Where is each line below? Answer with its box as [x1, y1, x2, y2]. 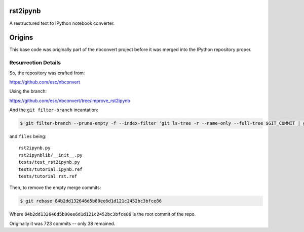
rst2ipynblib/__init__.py [18, 152, 83, 158]
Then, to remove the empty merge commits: [9, 184, 101, 191]
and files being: [9, 133, 47, 140]
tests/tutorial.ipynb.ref [18, 166, 83, 172]
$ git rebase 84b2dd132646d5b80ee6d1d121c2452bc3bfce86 [20, 198, 162, 204]
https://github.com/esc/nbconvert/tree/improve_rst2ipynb [9, 98, 130, 104]
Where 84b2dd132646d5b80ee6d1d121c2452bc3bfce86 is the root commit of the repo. [9, 211, 196, 217]
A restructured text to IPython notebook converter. [9, 20, 115, 26]
